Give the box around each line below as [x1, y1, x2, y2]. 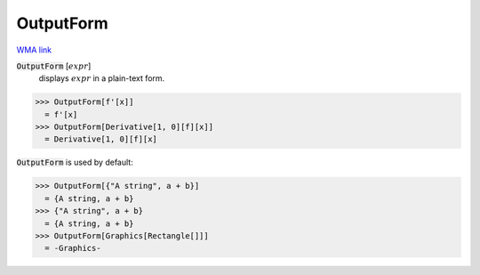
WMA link [16, 44, 52, 55]
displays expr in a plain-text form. [38, 73, 165, 84]
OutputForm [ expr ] [16, 61, 92, 71]
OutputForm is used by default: [16, 157, 133, 168]
